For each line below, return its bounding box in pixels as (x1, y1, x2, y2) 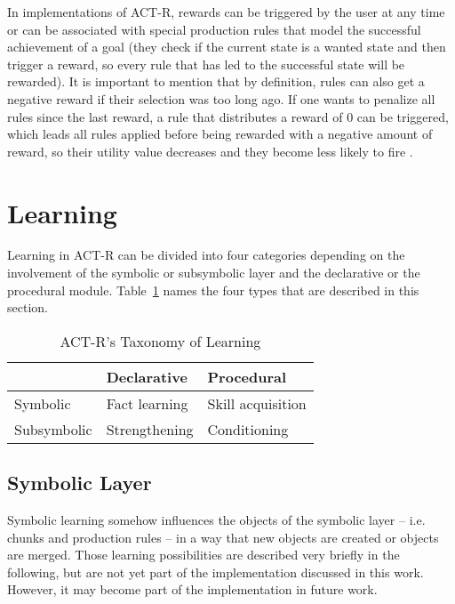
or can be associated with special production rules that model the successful (7, 20, 421, 38)
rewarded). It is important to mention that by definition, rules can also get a (7, 72, 425, 91)
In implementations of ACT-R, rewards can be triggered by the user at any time (7, 3, 445, 20)
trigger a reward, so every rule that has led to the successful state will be (7, 54, 405, 73)
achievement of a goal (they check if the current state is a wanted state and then (7, 37, 446, 56)
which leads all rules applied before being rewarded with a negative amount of (7, 125, 433, 143)
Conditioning (207, 418, 289, 439)
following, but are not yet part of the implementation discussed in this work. (7, 562, 424, 581)
